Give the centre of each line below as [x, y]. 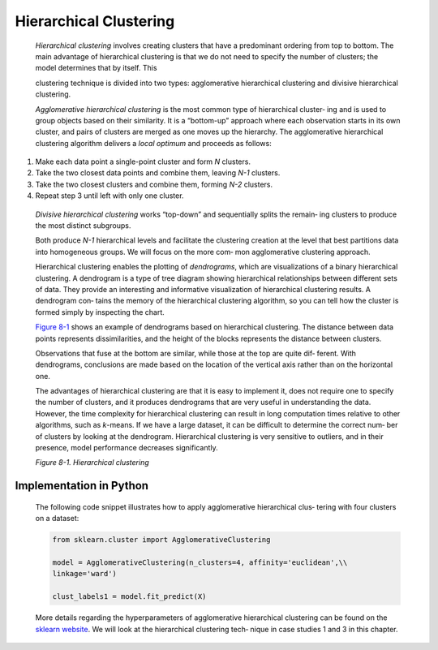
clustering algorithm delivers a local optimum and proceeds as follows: [153, 143]
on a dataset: [57, 519]
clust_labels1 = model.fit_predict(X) [129, 597]
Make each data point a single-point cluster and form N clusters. [143, 161]
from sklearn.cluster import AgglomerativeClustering [161, 540]
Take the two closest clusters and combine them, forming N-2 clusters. [154, 184]
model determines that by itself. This [96, 68]
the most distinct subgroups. [83, 226]
